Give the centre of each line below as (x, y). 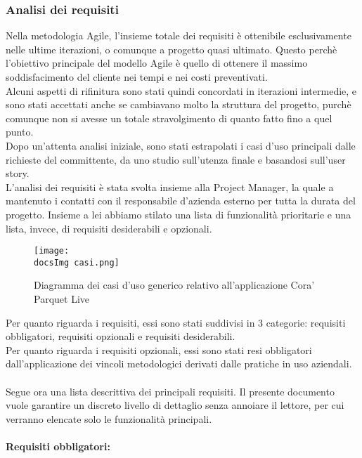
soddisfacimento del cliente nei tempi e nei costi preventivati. (137, 77)
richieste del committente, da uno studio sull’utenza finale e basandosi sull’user (176, 159)
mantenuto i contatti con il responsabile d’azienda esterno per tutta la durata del (181, 201)
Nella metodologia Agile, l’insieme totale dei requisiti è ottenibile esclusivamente (179, 35)
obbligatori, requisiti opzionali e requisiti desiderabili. (121, 336)
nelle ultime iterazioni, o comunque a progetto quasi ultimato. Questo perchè (172, 49)
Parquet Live (62, 299)
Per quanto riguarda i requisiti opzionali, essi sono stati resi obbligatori (159, 349)
